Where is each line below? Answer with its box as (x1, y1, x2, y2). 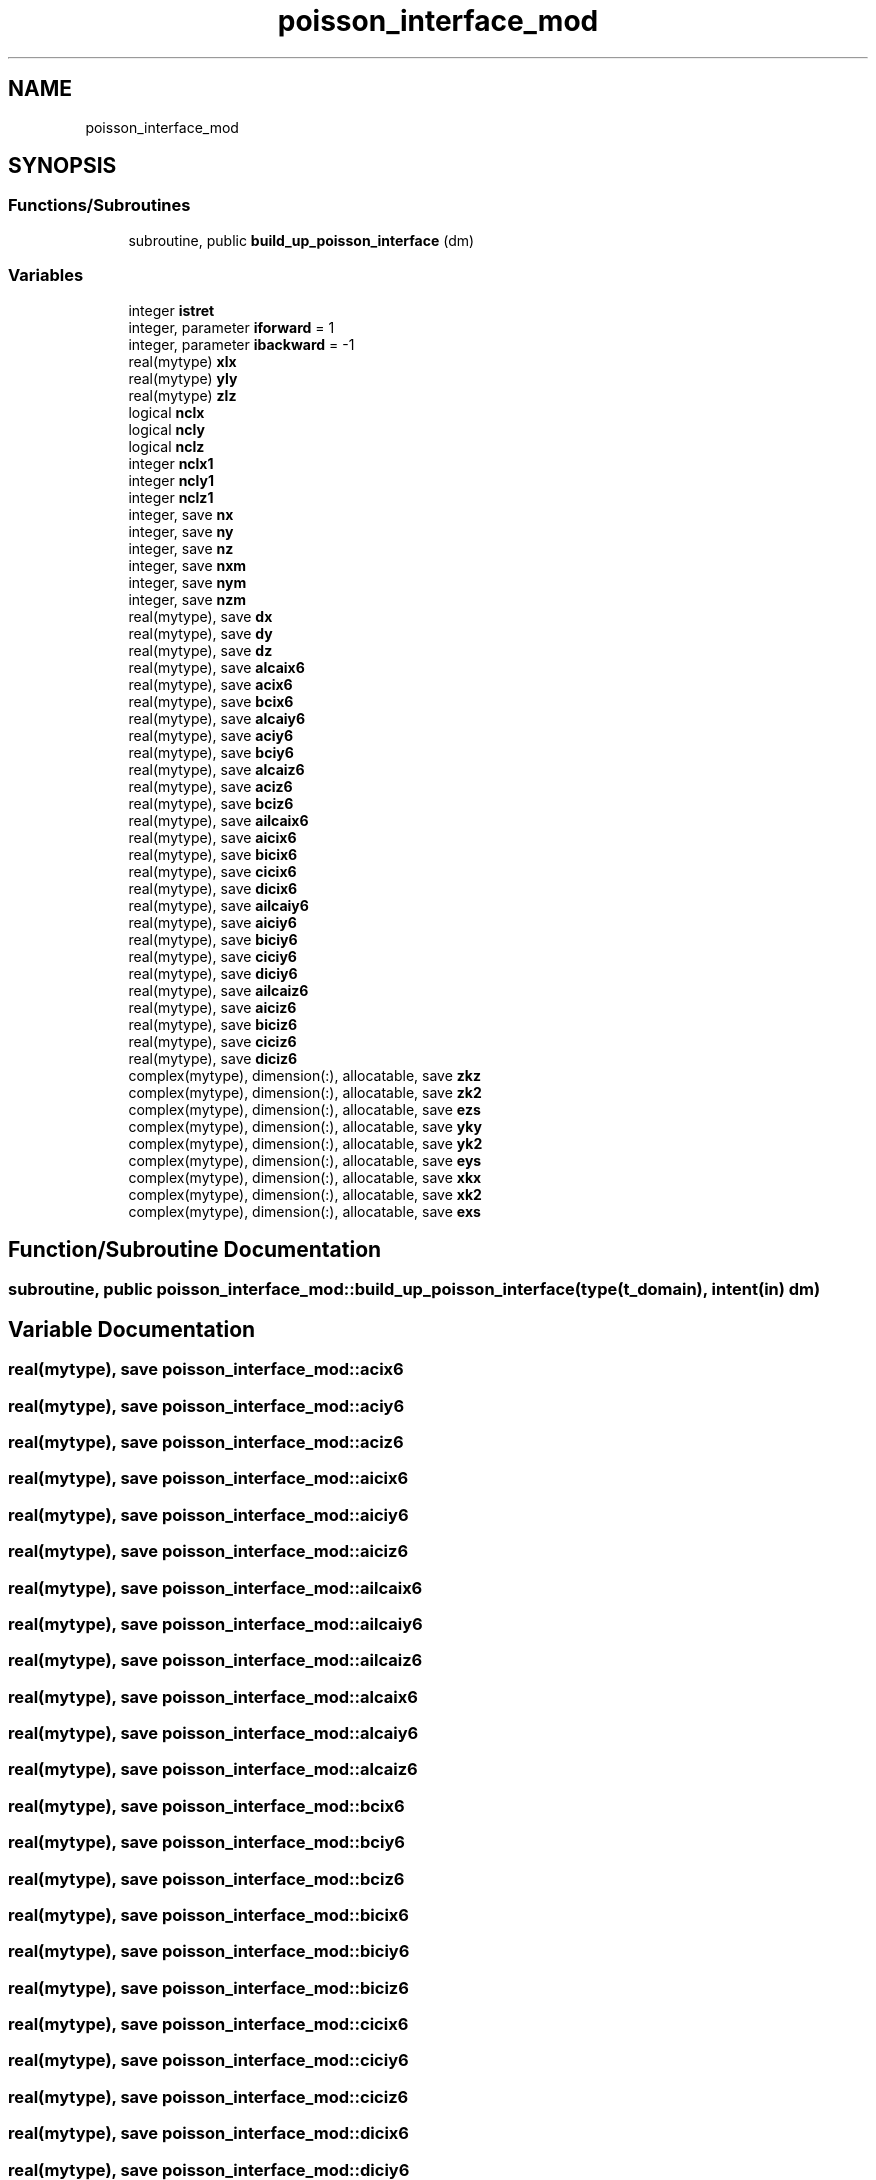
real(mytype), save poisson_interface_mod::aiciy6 (8, 1504, 409, 1525)
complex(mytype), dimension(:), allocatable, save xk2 (128, 1185, 482, 1203)
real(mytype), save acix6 (128, 675, 293, 693)
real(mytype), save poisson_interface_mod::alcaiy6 (8, 1723, 419, 1743)
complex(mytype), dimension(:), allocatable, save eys (128, 1151, 482, 1169)
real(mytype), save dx (128, 607, 273, 625)
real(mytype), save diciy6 (128, 964, 298, 982)
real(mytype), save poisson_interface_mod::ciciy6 (8, 2050, 409, 2071)
